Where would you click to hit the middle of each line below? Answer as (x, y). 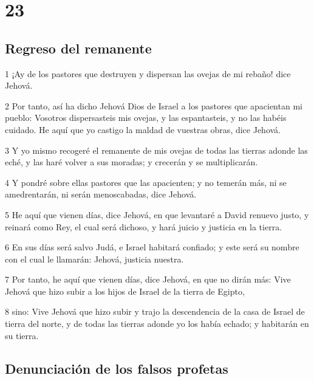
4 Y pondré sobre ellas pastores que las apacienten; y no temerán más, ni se (146, 182)
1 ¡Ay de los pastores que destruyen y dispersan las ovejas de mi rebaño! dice (148, 73)
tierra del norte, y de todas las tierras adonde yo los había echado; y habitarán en (157, 324)
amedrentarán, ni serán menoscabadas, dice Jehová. (101, 194)
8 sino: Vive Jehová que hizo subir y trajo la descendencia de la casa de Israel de (155, 311)
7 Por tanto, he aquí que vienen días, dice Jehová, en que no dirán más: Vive (148, 279)
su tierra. (22, 335)
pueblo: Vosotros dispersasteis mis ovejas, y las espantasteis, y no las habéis (146, 118)
